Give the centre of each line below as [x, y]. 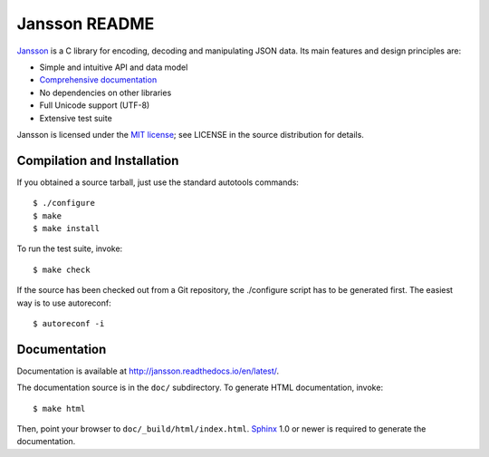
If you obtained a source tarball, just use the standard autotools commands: [158, 182]
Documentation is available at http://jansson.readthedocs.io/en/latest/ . [148, 371]
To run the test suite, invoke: [70, 248]
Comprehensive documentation [98, 80]
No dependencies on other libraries [105, 92]
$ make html [59, 408]
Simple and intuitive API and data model [114, 67]
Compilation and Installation [98, 160]
